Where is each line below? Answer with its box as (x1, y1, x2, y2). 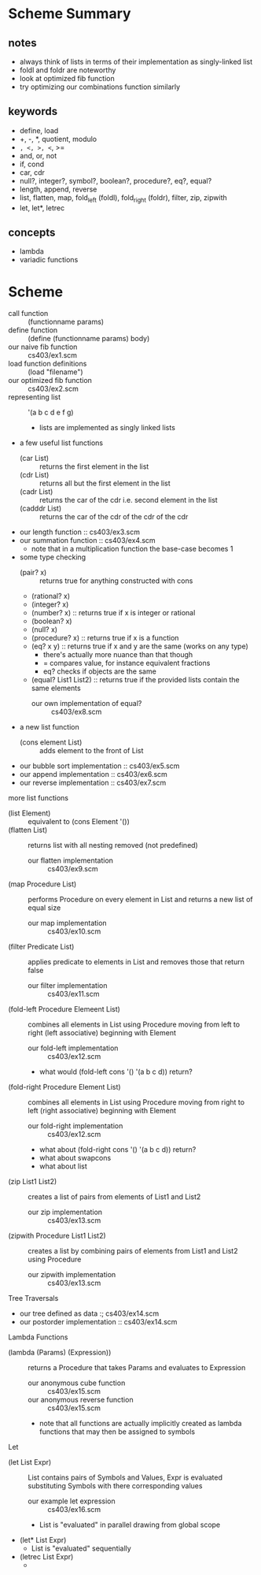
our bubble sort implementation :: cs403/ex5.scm (19, 761, 180, 771)
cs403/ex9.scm (47, 864, 98, 874)
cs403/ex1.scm (28, 351, 77, 360)
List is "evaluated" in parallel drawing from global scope (39, 1520, 221, 1529)
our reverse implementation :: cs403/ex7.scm (19, 778, 167, 788)
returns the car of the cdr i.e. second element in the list (39, 496, 218, 505)
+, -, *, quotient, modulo (19, 134, 97, 143)
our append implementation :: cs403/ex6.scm (19, 770, 167, 779)
